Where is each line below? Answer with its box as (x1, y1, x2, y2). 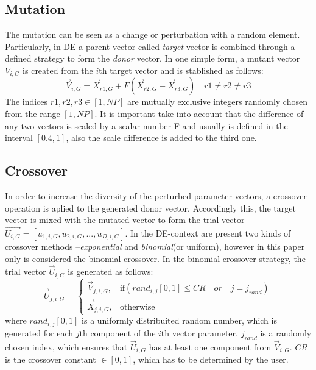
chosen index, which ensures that (5, 340, 128, 353)
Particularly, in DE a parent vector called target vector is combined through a (5, 40, 295, 52)
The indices (5, 95, 48, 108)
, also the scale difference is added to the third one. (66, 131, 257, 144)
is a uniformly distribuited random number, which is (82, 314, 277, 327)
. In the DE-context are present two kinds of (125, 227, 291, 240)
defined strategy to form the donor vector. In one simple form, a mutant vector (5, 52, 300, 65)
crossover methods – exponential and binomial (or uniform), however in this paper (5, 240, 305, 253)
